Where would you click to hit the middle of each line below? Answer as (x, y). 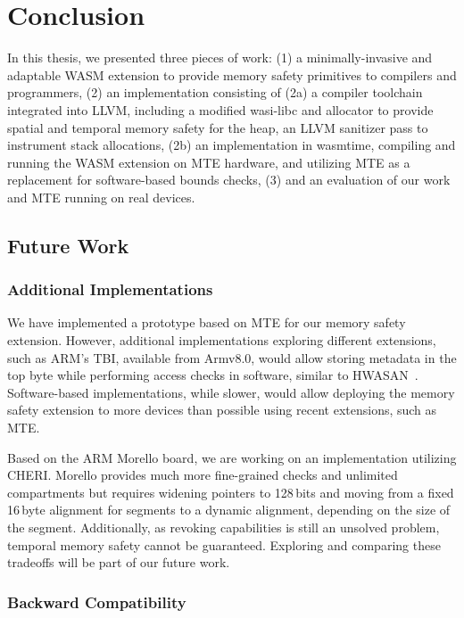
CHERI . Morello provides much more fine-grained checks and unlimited (203, 475)
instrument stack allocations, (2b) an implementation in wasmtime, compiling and (232, 145)
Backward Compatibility (97, 602)
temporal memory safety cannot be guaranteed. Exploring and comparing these (224, 544)
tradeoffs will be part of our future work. (119, 562)
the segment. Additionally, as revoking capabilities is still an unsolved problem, (224, 527)
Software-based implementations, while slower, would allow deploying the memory (231, 392)
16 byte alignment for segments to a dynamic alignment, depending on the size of (229, 510)
